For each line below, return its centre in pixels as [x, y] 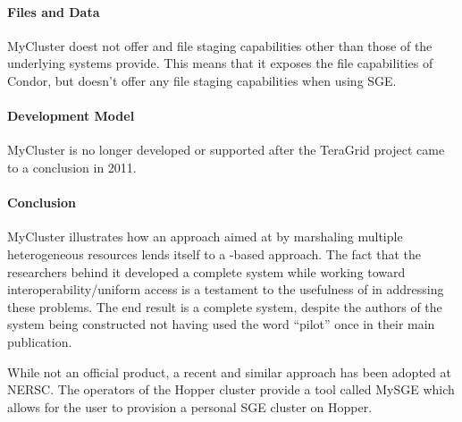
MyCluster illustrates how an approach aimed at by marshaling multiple [205, 236]
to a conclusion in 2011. [72, 167]
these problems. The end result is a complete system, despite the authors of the [225, 306]
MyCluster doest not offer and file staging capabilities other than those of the [220, 45]
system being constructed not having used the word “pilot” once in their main [221, 324]
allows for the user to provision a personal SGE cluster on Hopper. [190, 406]
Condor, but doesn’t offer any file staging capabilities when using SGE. [202, 80]
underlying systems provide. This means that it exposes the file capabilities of [220, 63]
